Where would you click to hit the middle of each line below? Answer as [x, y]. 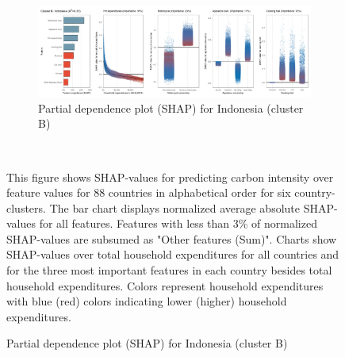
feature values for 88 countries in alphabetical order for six [149, 192]
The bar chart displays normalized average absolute [175, 207]
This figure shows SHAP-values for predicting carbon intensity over [170, 177]
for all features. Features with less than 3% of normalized [178, 223]
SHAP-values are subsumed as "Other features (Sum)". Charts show [172, 238]
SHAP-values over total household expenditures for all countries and [173, 254]
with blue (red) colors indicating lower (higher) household [147, 301]
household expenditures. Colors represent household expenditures [165, 285]
